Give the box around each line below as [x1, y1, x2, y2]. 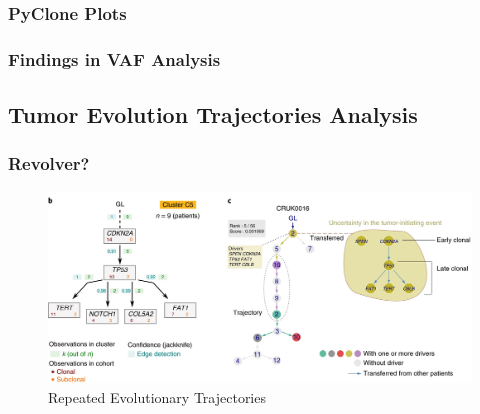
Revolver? [8, 151, 90, 176]
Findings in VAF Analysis [8, 46, 221, 71]
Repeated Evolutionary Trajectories [48, 386, 266, 407]
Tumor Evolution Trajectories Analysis [8, 99, 418, 130]
